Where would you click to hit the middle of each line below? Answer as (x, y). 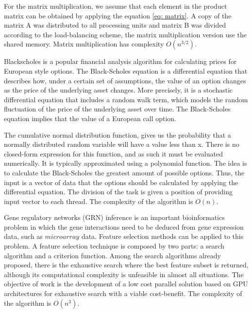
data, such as (23, 236)
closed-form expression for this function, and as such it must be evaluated (113, 153)
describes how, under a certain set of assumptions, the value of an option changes (125, 80)
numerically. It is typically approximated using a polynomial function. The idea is (126, 163)
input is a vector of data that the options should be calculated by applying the (121, 182)
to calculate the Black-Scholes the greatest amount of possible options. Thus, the (124, 172)
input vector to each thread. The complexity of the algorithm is (99, 201)
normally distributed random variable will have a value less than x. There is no (122, 144)
